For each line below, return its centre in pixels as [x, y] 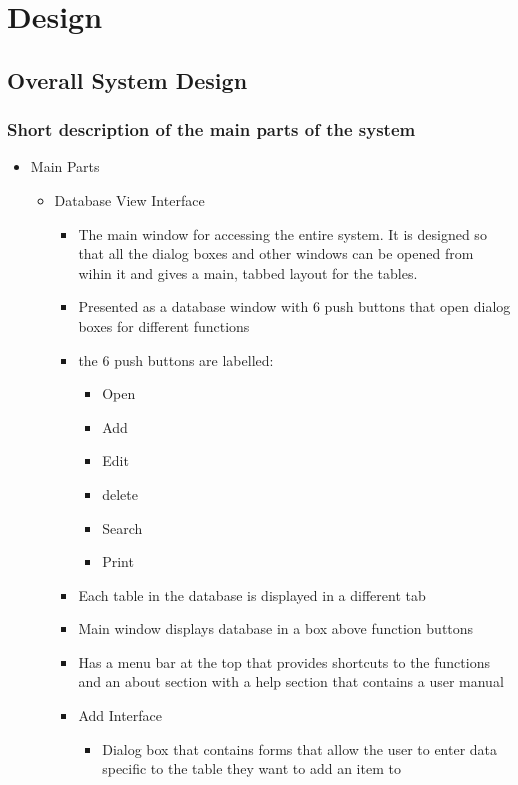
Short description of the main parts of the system [211, 129]
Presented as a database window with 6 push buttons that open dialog [294, 306]
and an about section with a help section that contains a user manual [291, 681]
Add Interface [120, 715]
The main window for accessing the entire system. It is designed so [282, 233]
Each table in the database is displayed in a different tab [252, 594]
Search [122, 527]
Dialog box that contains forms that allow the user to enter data [300, 748]
